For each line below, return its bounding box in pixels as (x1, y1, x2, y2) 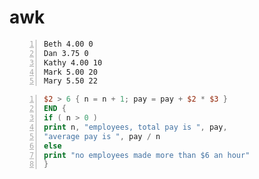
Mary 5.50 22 (43, 76, 98, 86)
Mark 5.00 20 (43, 67, 98, 77)
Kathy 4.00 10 (43, 57, 103, 68)
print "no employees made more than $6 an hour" (43, 150, 251, 160)
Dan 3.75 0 (43, 48, 89, 58)
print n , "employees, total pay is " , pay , (43, 122, 228, 132)
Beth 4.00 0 (43, 39, 94, 49)
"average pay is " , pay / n (43, 131, 161, 141)
